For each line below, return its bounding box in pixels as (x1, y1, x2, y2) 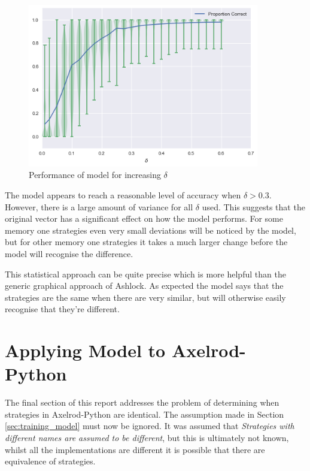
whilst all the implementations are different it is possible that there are (5, 443, 265, 455)
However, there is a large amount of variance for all (5, 200, 193, 213)
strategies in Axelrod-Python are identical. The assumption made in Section (5, 407, 284, 420)
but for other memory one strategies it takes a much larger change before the (5, 236, 288, 248)
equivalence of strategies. (5, 455, 96, 467)
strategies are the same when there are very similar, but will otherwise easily (5, 291, 286, 303)
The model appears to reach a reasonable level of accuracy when (5, 188, 241, 201)
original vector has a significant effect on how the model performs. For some (5, 212, 283, 225)
